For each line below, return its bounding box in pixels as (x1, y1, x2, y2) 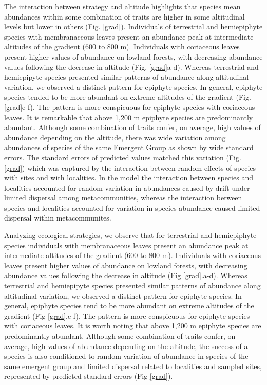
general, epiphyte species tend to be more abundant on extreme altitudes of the (4, 300, 254, 311)
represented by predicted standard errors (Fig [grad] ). (4, 371, 173, 381)
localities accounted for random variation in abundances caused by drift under (4, 182, 250, 193)
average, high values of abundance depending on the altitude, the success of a (4, 340, 248, 351)
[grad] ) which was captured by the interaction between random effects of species (4, 162, 256, 173)
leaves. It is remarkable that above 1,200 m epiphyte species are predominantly (4, 112, 253, 122)
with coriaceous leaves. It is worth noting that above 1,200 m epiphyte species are (4, 320, 261, 331)
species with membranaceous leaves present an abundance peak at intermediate (4, 31, 254, 42)
